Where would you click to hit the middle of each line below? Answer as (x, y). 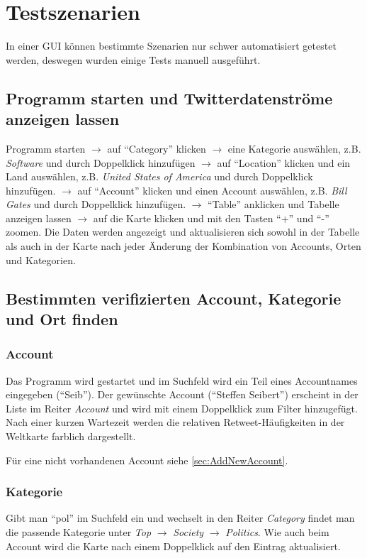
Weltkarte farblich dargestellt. (71, 436)
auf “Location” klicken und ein (284, 162)
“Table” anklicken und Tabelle (273, 204)
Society (188, 532)
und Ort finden (62, 319)
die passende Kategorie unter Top (79, 532)
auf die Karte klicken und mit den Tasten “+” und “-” (211, 218)
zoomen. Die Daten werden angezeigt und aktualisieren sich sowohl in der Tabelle (183, 232)
